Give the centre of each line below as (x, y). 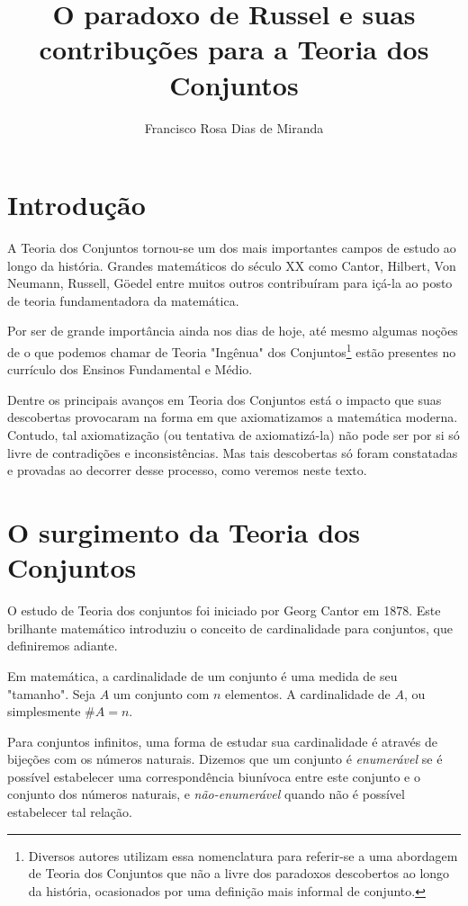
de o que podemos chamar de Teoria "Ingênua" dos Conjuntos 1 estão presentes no (232, 350)
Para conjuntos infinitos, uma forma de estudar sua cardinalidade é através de (222, 741)
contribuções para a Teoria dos (234, 49)
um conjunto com (161, 693)
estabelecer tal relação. (70, 812)
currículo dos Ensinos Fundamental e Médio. (130, 369)
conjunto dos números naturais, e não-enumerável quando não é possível (206, 794)
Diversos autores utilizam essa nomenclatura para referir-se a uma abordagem (243, 855)
